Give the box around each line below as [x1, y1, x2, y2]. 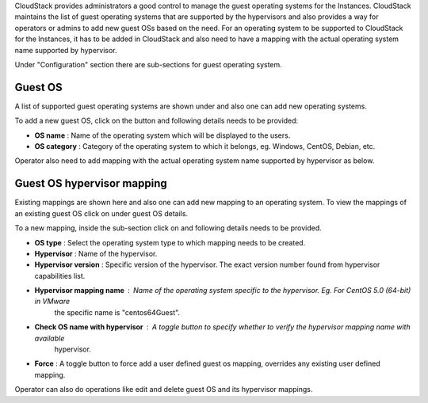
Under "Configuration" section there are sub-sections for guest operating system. [14, 59, 283, 69]
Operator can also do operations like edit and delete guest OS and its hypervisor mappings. [14, 385, 313, 394]
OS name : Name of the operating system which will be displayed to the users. [34, 131, 291, 140]
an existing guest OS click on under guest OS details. [14, 208, 189, 218]
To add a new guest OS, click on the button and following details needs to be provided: [14, 116, 299, 126]
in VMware [34, 297, 71, 306]
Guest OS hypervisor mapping [14, 177, 167, 190]
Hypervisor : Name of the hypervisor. [34, 249, 158, 258]
